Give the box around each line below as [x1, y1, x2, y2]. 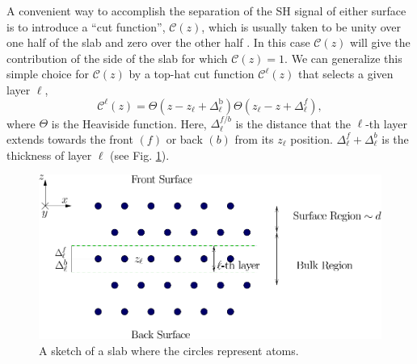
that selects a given [297, 65, 394, 82]
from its [234, 130, 274, 147]
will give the [350, 34, 411, 51]
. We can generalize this [284, 49, 402, 66]
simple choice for [6, 65, 89, 82]
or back [166, 130, 203, 147]
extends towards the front [6, 130, 133, 147]
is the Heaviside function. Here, [51, 115, 207, 132]
